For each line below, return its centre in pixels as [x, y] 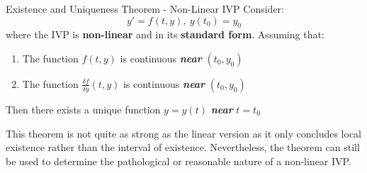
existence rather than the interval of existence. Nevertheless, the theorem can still [183, 147]
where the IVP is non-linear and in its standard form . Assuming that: [165, 34]
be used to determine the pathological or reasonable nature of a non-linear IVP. [179, 161]
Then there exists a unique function [83, 109]
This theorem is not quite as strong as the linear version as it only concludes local [184, 133]
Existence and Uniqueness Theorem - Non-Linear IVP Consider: [145, 9]
